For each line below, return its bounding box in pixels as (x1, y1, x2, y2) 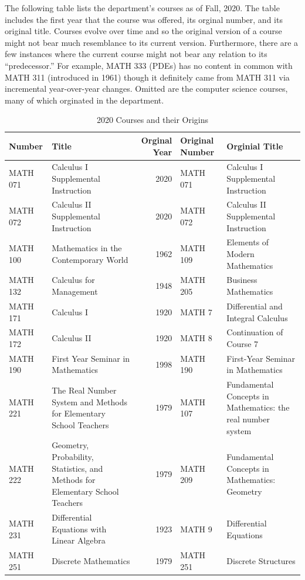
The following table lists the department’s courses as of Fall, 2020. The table (5, 2, 280, 14)
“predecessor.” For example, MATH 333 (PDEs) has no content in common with (5, 59, 293, 71)
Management (52, 285, 98, 298)
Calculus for (52, 274, 95, 286)
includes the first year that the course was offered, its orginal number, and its (5, 13, 283, 25)
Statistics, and (52, 462, 103, 474)
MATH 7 (180, 305, 212, 318)
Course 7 (226, 337, 259, 349)
